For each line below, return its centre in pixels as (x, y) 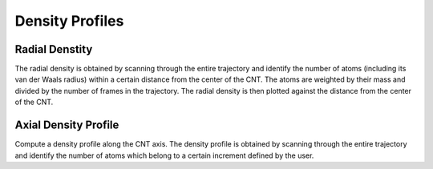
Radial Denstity (54, 49)
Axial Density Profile (67, 125)
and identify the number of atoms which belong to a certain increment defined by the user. (164, 155)
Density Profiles (69, 21)
